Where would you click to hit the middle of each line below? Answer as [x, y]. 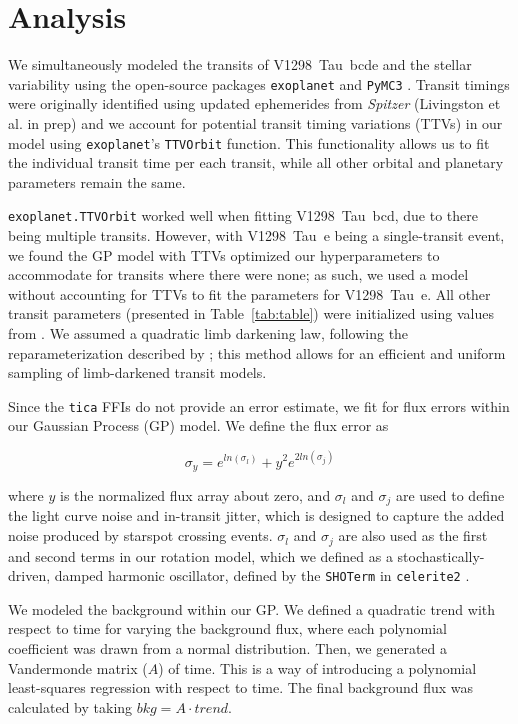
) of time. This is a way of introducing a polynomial [317, 667]
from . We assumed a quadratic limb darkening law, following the [208, 333]
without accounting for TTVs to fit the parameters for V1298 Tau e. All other [249, 293]
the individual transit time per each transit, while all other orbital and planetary [256, 162]
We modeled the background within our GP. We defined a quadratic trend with [252, 608]
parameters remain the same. [97, 181]
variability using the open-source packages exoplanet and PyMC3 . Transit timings [259, 83]
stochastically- [441, 555]
